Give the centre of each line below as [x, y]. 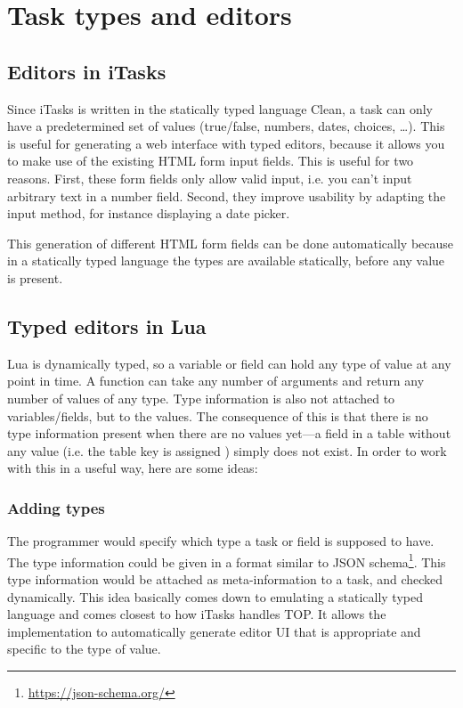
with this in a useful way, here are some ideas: [133, 468]
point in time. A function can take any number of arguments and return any [216, 381]
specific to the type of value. [84, 649]
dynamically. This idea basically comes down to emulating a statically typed [215, 596]
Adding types [56, 507]
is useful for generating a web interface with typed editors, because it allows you [226, 143]
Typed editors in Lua [107, 326]
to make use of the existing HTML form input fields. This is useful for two [211, 161]
